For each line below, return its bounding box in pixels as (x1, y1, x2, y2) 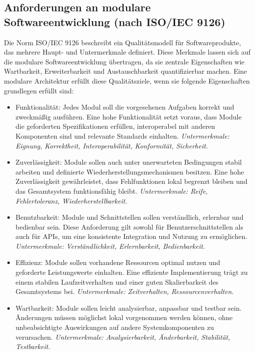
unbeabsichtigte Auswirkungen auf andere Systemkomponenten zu (15, 322, 214, 332)
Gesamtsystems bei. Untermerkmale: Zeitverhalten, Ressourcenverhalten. (15, 286, 234, 296)
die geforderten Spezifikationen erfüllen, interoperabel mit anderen (15, 121, 215, 131)
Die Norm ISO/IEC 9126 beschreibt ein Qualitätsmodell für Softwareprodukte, (4, 37, 241, 47)
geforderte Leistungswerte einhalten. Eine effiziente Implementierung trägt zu (15, 267, 248, 277)
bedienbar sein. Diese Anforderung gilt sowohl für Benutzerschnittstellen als (15, 221, 244, 232)
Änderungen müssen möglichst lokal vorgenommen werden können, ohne (15, 312, 233, 323)
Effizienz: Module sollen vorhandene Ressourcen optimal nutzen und (15, 257, 221, 267)
